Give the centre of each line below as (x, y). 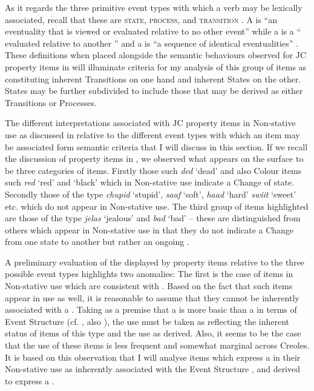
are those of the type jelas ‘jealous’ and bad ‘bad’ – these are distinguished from (153, 218)
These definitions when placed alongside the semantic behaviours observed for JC (156, 55)
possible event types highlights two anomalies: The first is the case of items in (149, 274)
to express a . (30, 380)
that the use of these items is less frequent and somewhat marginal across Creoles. (157, 345)
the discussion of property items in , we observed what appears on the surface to (154, 159)
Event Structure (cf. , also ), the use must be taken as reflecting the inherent (147, 321)
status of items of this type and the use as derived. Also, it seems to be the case (153, 333)
